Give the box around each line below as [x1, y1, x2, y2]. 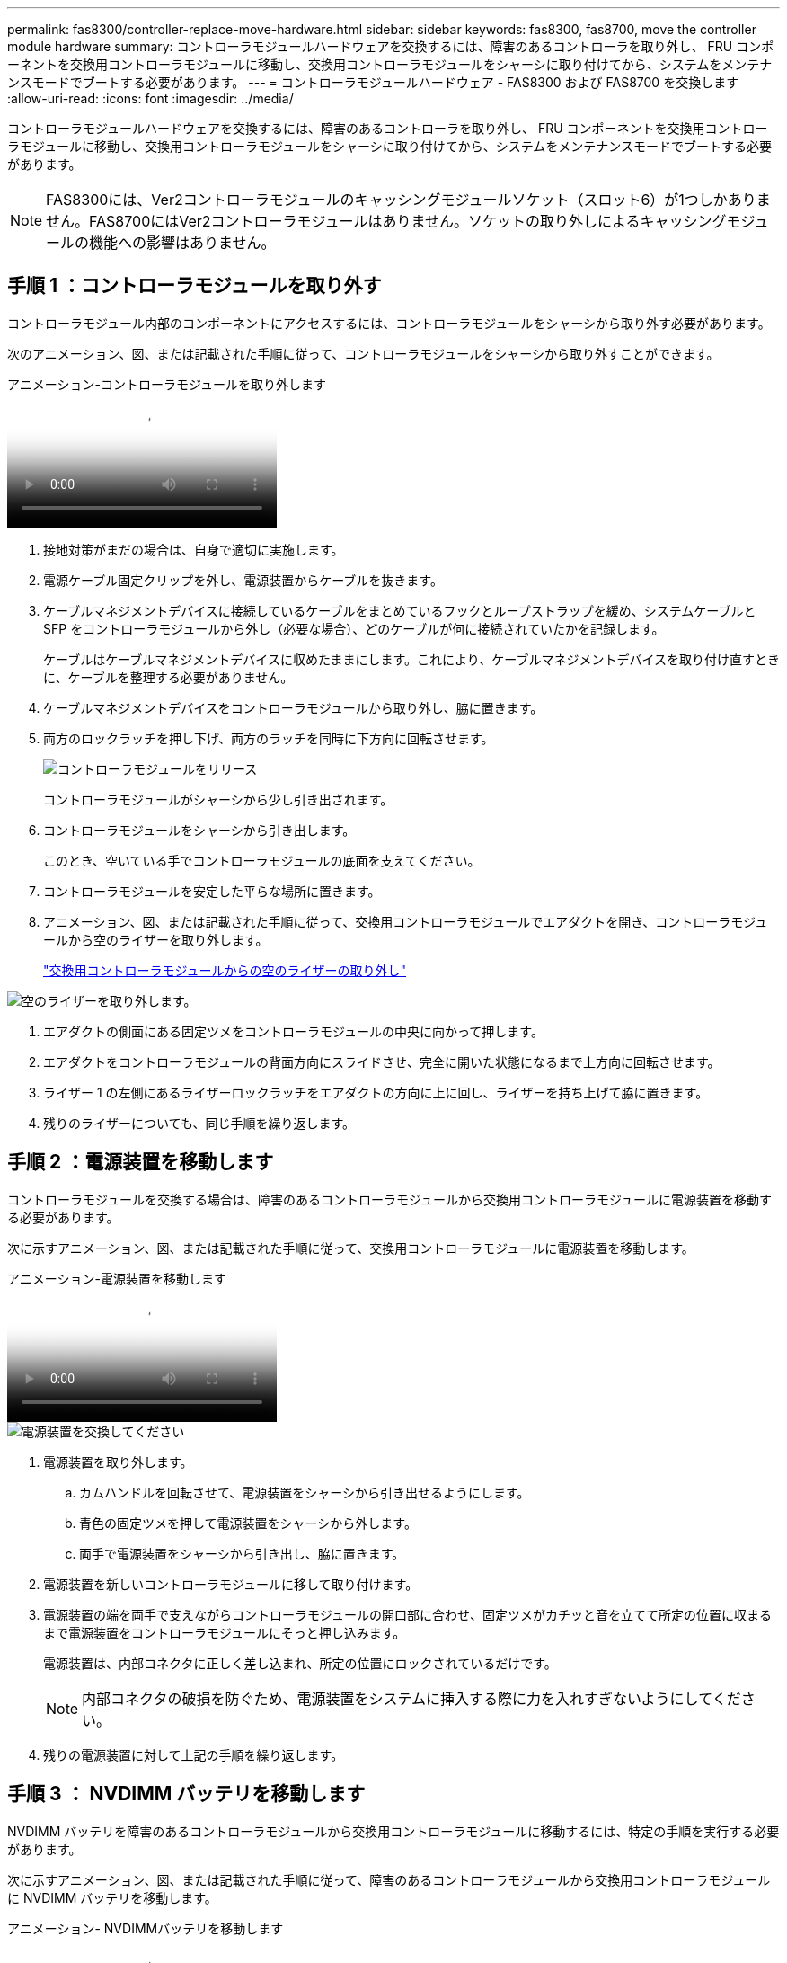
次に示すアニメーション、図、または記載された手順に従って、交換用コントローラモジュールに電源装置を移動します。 [7, 1239, 694, 1256]
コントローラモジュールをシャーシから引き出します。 [43, 822, 356, 838]
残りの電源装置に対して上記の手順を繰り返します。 [43, 1746, 344, 1763]
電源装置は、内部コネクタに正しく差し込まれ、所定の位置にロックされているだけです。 [43, 1655, 557, 1671]
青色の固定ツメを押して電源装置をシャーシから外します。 [79, 1514, 417, 1531]
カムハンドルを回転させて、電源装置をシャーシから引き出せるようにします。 [79, 1484, 530, 1500]
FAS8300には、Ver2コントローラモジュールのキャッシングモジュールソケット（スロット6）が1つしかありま [46, 191, 771, 209]
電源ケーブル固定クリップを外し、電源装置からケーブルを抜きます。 [43, 572, 443, 588]
